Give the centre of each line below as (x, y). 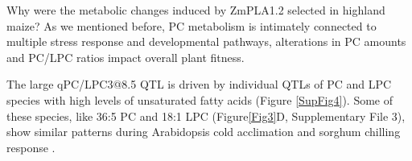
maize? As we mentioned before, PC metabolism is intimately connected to (192, 25)
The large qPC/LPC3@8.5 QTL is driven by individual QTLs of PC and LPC (199, 84)
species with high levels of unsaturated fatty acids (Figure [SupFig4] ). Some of (200, 99)
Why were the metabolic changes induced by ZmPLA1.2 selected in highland (196, 10)
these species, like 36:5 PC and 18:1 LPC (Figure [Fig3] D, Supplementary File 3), (206, 116)
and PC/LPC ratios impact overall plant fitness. (126, 57)
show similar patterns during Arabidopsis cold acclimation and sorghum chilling (204, 132)
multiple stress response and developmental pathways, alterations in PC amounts (206, 41)
